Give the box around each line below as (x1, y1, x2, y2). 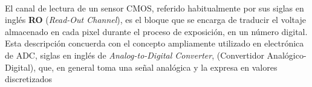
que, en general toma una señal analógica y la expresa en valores (38, 60, 278, 73)
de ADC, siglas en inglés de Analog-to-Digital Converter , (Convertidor (5, 48, 264, 61)
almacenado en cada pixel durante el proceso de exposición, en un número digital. (5, 25, 308, 37)
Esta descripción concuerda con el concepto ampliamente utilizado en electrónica (5, 37, 304, 50)
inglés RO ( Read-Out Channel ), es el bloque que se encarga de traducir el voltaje (5, 13, 306, 26)
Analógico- (267, 48, 307, 61)
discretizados (5, 72, 52, 85)
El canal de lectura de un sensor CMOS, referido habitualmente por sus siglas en (5, 1, 304, 14)
